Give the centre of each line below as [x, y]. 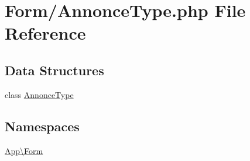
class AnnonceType [39, 94]
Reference [45, 33]
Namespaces [42, 126]
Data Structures [54, 70]
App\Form [24, 150]
